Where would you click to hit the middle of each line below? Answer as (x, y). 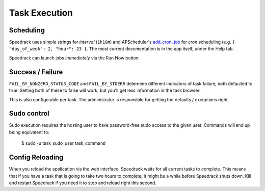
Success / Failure (36, 72)
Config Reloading (36, 157)
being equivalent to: (29, 132)
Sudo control (29, 114)
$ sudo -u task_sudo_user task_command (63, 143)
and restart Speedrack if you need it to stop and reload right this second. (83, 183)
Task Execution (41, 13)
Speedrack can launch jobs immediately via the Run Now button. (74, 58)
